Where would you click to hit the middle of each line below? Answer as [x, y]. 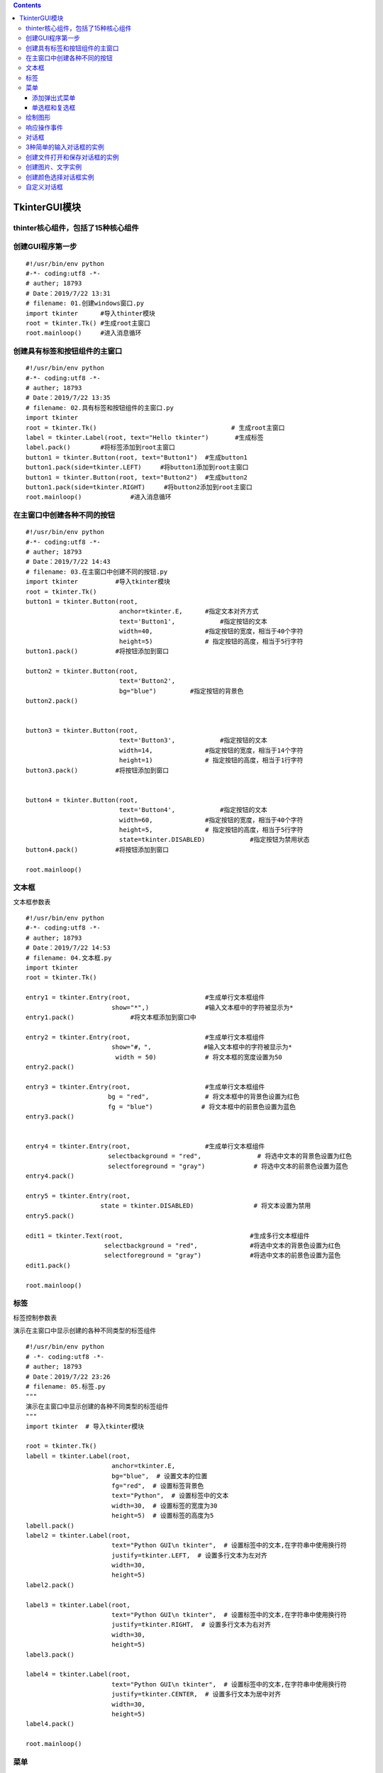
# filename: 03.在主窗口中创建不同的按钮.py [97, 572]
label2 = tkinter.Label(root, [78, 1535]
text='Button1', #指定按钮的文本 [193, 621]
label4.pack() [50, 1724]
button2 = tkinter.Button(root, [82, 671]
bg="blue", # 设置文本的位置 [159, 1476]
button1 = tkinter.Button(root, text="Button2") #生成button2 [137, 477]
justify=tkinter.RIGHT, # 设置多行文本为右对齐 [191, 1625]
